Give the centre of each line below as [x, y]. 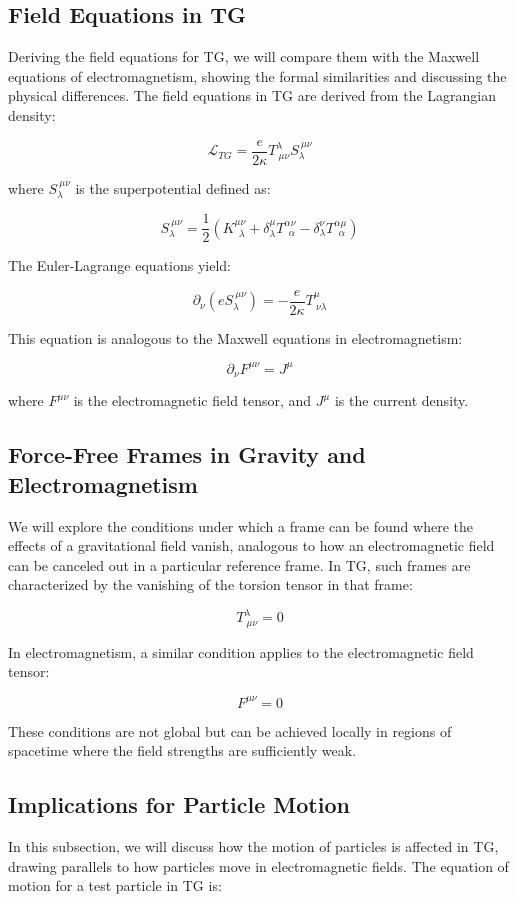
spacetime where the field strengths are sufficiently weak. [182, 750]
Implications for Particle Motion [179, 804]
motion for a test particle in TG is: [115, 885]
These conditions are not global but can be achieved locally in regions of [230, 730]
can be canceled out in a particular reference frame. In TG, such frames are [239, 564]
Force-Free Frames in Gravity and [187, 454]
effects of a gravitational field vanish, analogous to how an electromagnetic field [251, 545]
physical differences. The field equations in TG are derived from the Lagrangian [252, 95]
